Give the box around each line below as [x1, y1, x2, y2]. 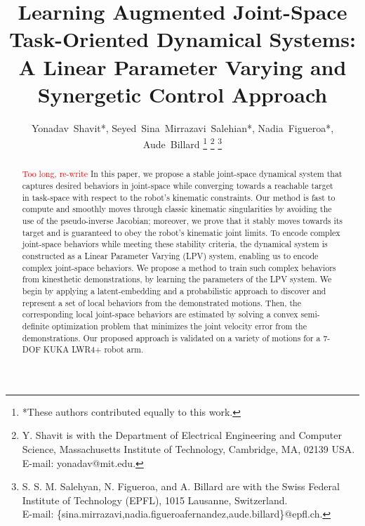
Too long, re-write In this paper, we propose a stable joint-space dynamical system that [22, 168, 343, 180]
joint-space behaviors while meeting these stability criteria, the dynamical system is [22, 238, 328, 250]
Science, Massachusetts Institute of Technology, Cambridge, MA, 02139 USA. [22, 442, 355, 456]
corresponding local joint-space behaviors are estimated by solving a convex [22, 308, 298, 320]
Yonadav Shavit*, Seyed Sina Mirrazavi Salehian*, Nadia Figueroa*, [31, 120, 334, 135]
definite [22, 320, 50, 331]
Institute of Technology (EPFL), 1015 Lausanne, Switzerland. [22, 492, 288, 507]
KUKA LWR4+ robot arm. [43, 343, 144, 355]
